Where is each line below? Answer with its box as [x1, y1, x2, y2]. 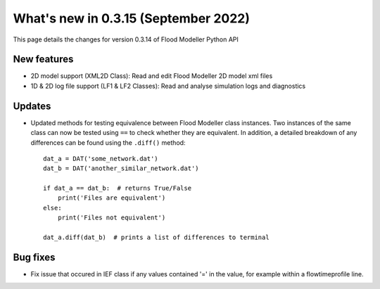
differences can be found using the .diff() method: [30, 138, 186, 147]
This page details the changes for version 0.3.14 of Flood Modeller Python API [13, 35, 239, 44]
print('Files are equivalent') [57, 194, 166, 202]
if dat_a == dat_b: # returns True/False [43, 184, 192, 193]
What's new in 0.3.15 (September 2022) [13, 11, 250, 26]
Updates [13, 100, 51, 112]
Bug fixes [13, 251, 56, 263]
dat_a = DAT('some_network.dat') [43, 155, 158, 162]
